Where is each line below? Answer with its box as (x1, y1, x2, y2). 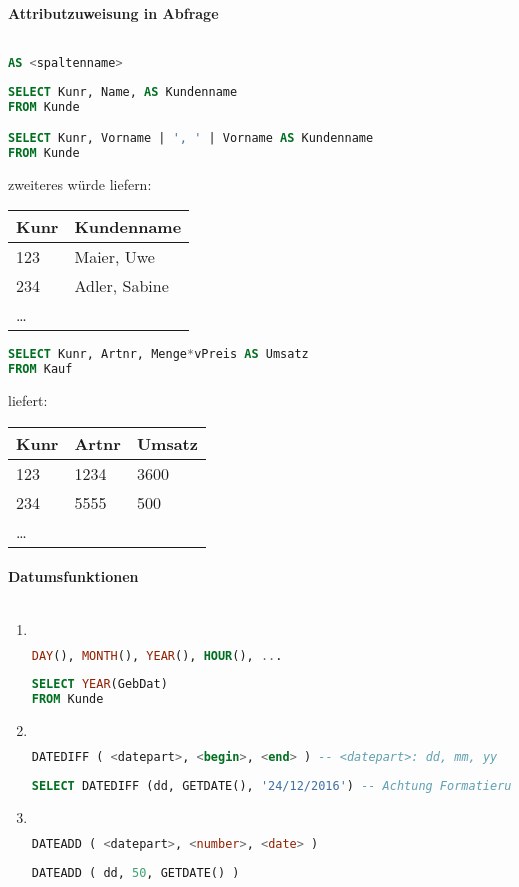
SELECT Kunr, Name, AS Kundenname (8, 84, 238, 99)
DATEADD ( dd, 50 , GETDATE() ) (31, 865, 240, 880)
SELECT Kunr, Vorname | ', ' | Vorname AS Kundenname (8, 131, 374, 146)
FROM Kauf (8, 362, 73, 377)
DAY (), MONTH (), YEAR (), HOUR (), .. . (31, 648, 283, 663)
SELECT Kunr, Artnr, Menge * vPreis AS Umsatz (8, 347, 309, 362)
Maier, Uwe (74, 245, 155, 269)
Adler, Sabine (74, 274, 169, 298)
